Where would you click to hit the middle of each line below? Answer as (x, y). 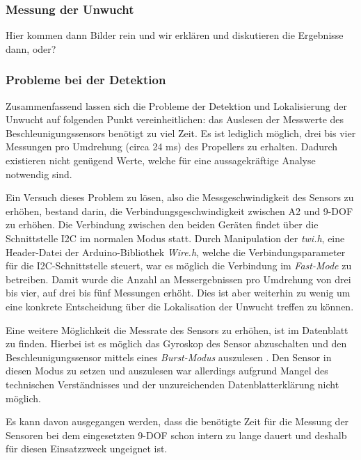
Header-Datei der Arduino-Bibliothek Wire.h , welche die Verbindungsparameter (176, 252)
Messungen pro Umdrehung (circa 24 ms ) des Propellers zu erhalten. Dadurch (172, 146)
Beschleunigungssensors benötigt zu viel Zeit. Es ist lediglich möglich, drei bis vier (181, 133)
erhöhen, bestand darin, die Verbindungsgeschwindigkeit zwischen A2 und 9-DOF (179, 211)
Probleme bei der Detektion (86, 80)
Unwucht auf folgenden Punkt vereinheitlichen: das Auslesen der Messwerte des (175, 119)
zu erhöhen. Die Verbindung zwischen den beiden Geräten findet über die (162, 224)
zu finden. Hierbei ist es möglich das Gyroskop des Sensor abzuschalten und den (176, 343)
